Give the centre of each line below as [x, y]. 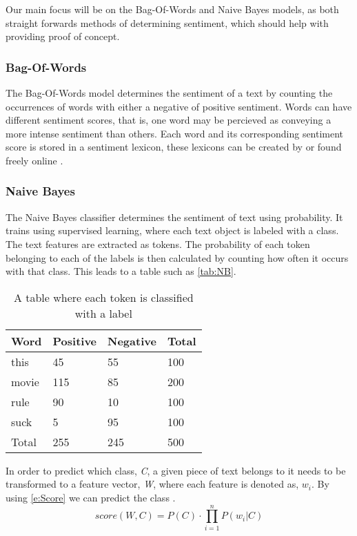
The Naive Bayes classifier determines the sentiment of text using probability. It [174, 217]
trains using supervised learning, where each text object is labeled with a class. [172, 230]
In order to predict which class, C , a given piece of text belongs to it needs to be [176, 470]
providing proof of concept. [63, 36]
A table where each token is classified [103, 297]
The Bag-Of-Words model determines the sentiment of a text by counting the [169, 93]
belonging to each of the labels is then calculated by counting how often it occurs [177, 257]
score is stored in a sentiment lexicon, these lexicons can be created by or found [174, 147]
